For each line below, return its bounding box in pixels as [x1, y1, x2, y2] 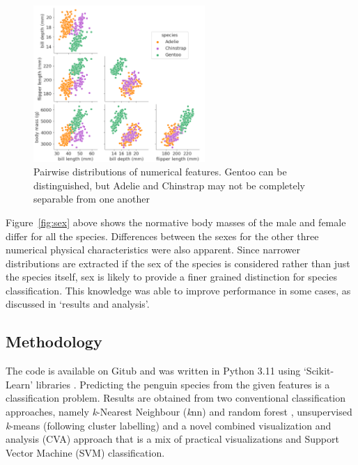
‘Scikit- [303, 363, 334, 378]
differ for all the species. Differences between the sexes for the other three [6, 228, 319, 243]
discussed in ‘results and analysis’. [6, 297, 150, 311]
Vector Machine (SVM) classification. [6, 445, 165, 459]
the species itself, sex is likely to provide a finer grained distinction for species [6, 269, 337, 284]
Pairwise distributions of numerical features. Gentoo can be [33, 164, 287, 179]
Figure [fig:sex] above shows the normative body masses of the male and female [6, 214, 346, 229]
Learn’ [6, 377, 33, 391]
